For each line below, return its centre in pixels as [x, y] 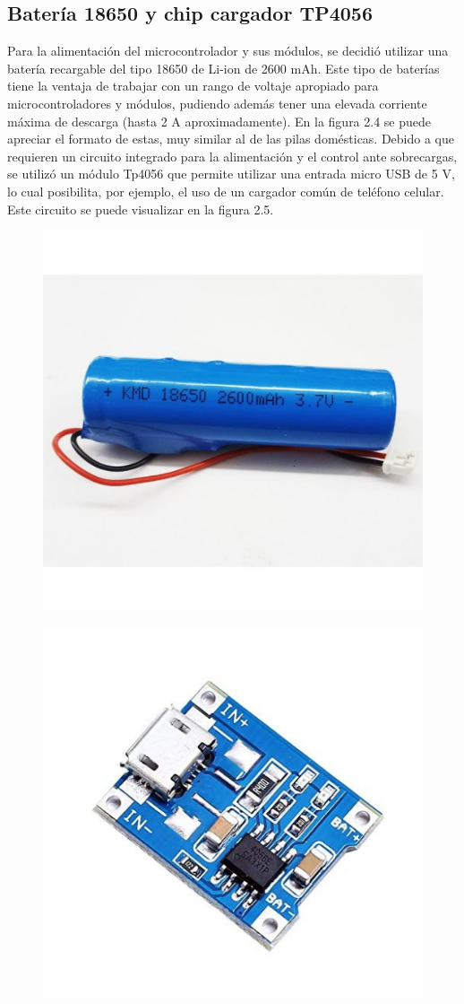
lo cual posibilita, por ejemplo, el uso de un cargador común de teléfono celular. [226, 191]
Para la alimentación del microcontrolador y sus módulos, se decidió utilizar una [228, 51]
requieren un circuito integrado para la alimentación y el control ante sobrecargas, [232, 156]
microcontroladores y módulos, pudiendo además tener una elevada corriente [217, 103]
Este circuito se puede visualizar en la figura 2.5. [141, 209]
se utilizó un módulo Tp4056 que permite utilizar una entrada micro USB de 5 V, [231, 174]
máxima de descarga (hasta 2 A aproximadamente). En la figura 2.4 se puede [219, 121]
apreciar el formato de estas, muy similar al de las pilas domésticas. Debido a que [231, 139]
